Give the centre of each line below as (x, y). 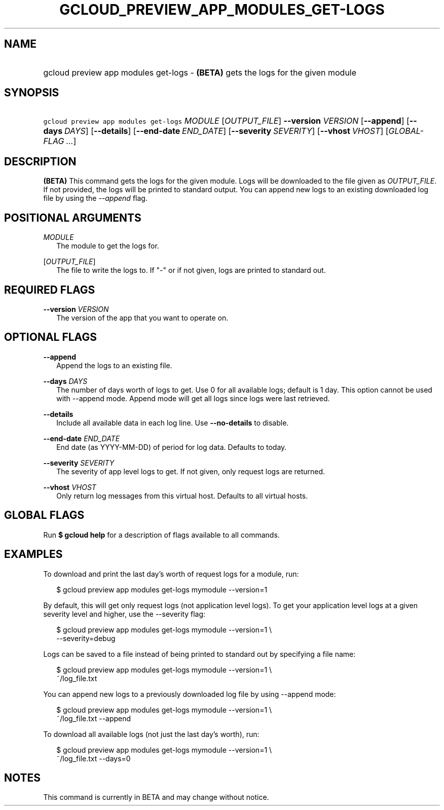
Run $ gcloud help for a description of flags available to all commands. (161, 535)
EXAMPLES (33, 554)
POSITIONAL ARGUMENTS (73, 218)
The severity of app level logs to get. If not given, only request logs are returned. (191, 471)
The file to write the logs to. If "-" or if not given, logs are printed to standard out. (191, 270)
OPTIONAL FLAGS (50, 337)
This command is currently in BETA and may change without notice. (156, 797)
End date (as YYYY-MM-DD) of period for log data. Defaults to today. (172, 447)
